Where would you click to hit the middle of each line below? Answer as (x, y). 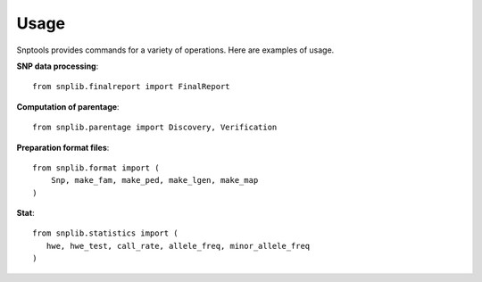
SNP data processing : (58, 66)
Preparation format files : (63, 147)
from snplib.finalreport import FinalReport (132, 87)
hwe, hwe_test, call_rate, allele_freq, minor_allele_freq (178, 246)
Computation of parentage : (68, 106)
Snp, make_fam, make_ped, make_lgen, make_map (154, 180)
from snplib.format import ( (96, 168)
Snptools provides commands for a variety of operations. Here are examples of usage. (175, 50)
